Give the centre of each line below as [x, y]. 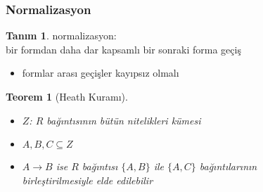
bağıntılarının [228, 166]
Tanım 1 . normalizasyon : [61, 36]
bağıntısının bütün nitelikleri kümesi [124, 120]
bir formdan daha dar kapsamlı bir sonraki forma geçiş [123, 49]
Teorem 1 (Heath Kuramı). [67, 96]
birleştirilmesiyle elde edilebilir [88, 180]
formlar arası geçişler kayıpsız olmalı [101, 73]
